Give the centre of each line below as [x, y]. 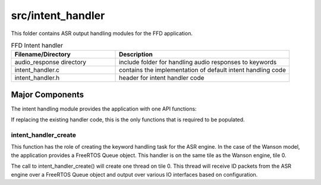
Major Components [48, 94]
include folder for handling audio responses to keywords [198, 62]
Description [136, 55]
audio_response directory [50, 62]
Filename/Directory [43, 55]
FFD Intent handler [37, 46]
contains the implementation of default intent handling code [203, 70]
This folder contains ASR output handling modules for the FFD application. [102, 33]
